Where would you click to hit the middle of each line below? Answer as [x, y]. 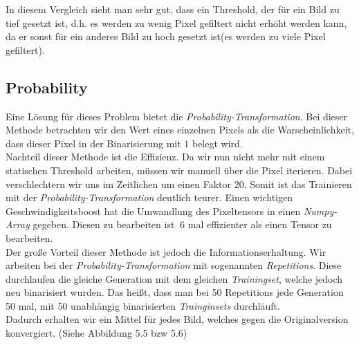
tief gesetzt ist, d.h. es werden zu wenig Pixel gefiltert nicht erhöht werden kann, [176, 22]
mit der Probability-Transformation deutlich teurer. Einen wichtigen [149, 197]
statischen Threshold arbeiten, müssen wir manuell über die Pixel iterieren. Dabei [179, 170]
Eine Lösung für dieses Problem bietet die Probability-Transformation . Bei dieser [177, 116]
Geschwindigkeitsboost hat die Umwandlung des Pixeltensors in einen [153, 211]
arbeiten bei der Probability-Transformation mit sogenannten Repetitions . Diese [174, 265]
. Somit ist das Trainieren [298, 184]
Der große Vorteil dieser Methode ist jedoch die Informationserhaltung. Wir [166, 251]
